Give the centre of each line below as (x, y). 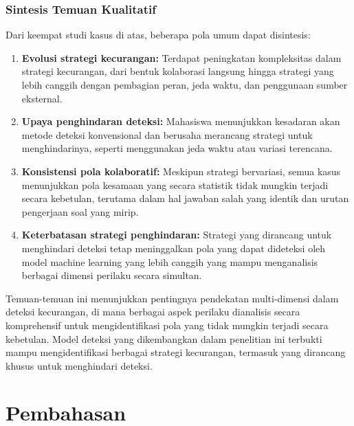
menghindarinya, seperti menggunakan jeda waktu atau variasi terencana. (177, 148)
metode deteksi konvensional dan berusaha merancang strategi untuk (167, 134)
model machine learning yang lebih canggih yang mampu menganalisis (170, 261)
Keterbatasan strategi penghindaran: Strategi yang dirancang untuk (177, 235)
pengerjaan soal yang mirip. (80, 211)
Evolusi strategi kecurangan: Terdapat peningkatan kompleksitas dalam (181, 57)
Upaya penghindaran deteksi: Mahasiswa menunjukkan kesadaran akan (181, 121)
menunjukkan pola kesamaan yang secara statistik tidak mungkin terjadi (175, 184)
